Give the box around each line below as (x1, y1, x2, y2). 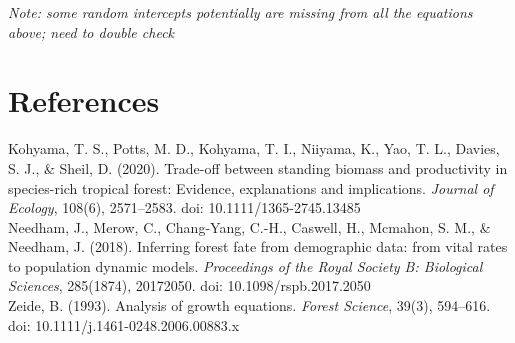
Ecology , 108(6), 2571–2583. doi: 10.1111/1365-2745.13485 (8, 197, 361, 218)
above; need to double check (8, 21, 175, 42)
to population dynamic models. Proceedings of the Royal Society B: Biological (8, 255, 483, 276)
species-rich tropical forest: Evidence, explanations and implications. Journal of (8, 177, 494, 198)
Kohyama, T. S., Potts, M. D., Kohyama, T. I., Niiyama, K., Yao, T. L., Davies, (8, 138, 500, 159)
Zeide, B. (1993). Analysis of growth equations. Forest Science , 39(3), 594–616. (8, 295, 491, 316)
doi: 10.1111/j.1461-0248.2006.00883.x (8, 314, 240, 335)
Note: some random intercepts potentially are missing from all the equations (8, 2, 473, 22)
